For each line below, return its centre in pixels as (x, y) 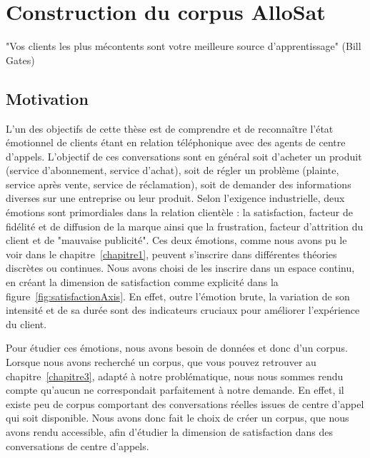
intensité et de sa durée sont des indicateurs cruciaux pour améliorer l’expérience (183, 310)
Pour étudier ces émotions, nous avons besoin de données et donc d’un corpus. (177, 348)
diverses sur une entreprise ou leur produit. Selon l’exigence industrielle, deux (175, 198)
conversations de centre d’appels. (77, 446)
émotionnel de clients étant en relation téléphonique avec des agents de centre (176, 142)
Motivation (47, 98)
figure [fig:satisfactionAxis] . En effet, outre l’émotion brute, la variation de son (178, 296)
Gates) (20, 60)
